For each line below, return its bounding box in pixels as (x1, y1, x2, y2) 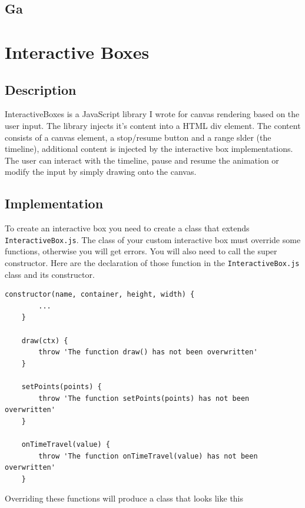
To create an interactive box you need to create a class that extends (5, 222, 250, 234)
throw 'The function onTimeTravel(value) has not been (38, 451, 258, 460)
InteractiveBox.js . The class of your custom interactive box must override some (5, 233, 301, 245)
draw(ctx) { (21, 336, 68, 345)
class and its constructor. (5, 268, 95, 280)
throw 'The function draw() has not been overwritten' (38, 348, 258, 357)
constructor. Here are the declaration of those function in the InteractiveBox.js (5, 256, 300, 268)
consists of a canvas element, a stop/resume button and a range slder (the (5, 131, 271, 143)
